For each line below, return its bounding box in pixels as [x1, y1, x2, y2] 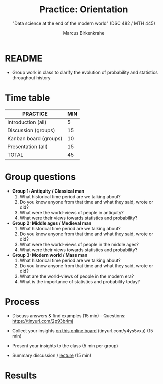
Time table [5, 92, 50, 103]
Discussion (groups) [7, 127, 55, 134]
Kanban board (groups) [7, 135, 63, 142]
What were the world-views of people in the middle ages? [19, 241, 139, 247]
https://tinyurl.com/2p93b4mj [12, 318, 73, 324]
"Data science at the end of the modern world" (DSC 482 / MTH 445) [12, 20, 156, 26]
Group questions [5, 171, 76, 182]
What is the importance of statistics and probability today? [19, 278, 140, 284]
